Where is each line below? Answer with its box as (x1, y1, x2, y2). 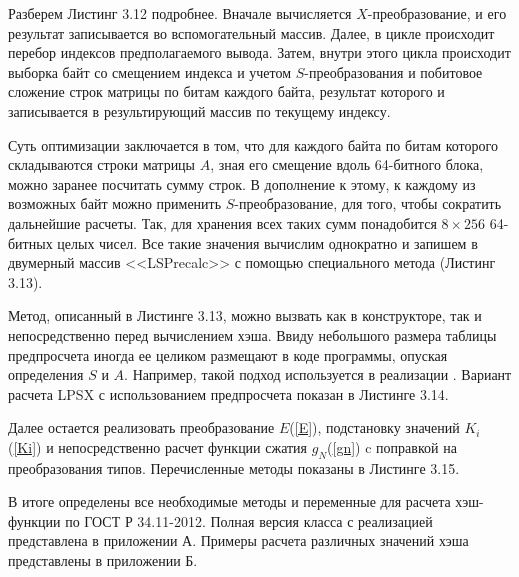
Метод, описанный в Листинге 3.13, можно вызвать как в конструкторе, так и (8, 305, 482, 326)
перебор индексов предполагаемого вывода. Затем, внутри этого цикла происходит (8, 42, 511, 63)
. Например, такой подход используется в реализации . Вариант (124, 364, 512, 385)
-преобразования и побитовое (304, 61, 483, 82)
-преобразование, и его (367, 3, 507, 23)
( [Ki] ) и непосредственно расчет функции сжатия (8, 436, 308, 457)
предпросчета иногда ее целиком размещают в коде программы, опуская (8, 344, 448, 365)
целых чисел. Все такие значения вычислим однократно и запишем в (57, 232, 478, 253)
